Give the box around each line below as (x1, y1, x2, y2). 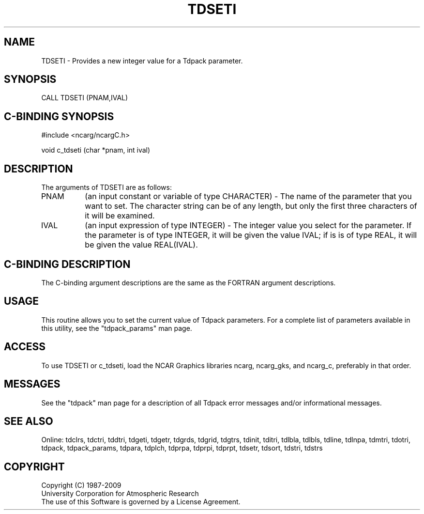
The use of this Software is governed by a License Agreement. (41, 498, 241, 506)
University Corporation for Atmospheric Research (41, 489, 199, 498)
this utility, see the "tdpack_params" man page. (41, 324, 192, 332)
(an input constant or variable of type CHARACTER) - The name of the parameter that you (85, 191, 412, 202)
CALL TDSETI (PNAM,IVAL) (41, 93, 128, 102)
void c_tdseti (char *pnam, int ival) (41, 146, 151, 155)
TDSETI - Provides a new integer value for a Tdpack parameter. (41, 56, 243, 65)
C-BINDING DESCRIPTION (4, 258, 131, 270)
